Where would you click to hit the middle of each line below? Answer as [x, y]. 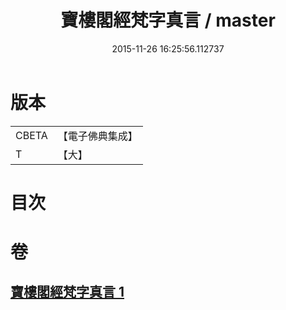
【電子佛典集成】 [97, 136]
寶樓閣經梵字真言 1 [67, 292]
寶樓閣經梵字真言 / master [168, 20]
